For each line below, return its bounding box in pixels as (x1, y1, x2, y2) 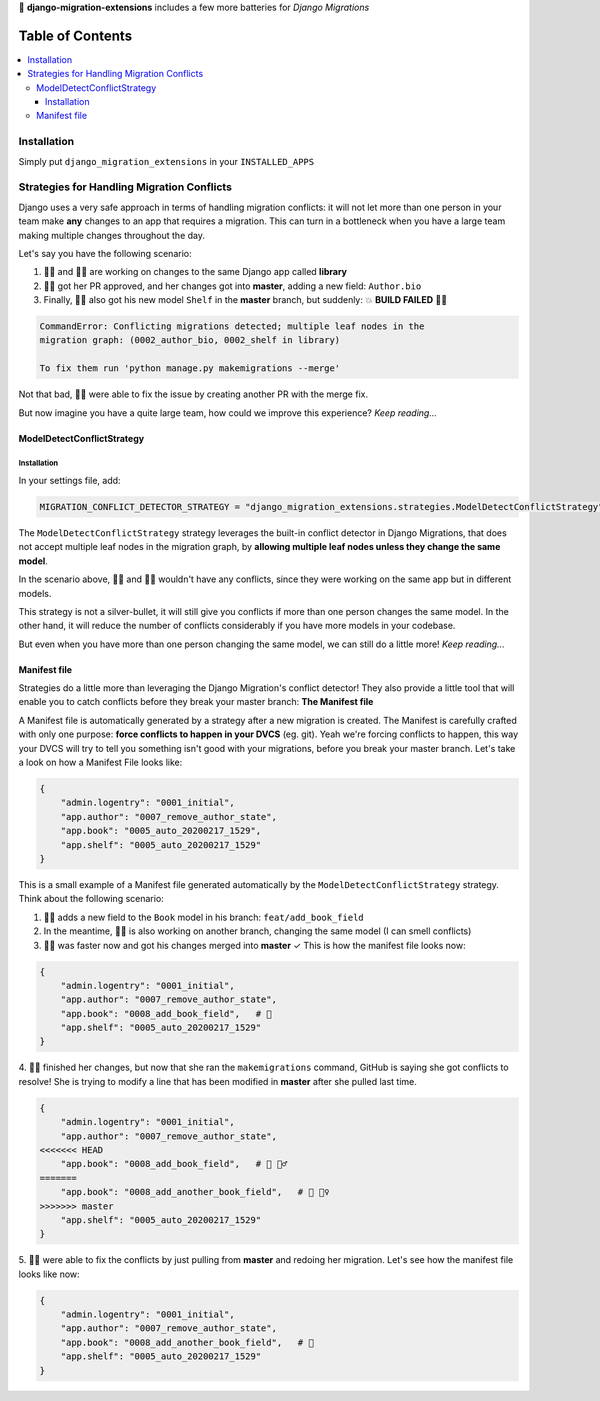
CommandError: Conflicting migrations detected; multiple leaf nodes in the (39, 321, 425, 332)
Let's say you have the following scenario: (18, 247, 192, 259)
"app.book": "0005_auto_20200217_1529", (60, 825, 262, 837)
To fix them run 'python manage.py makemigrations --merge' (39, 363, 341, 374)
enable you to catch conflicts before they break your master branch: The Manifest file (18, 696, 374, 708)
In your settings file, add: (18, 475, 121, 486)
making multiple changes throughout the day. (18, 229, 205, 241)
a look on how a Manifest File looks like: (18, 756, 183, 769)
